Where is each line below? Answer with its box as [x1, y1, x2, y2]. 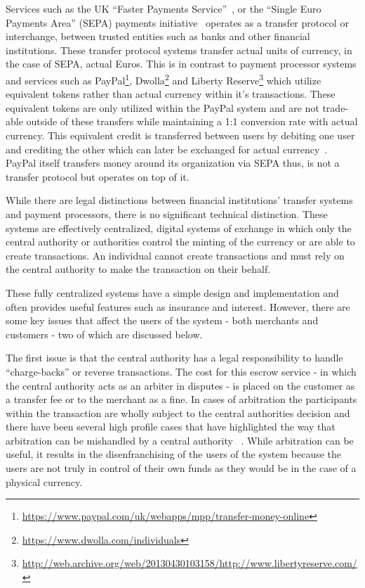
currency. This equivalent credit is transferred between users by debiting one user [6, 128, 355, 142]
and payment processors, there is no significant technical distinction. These [6, 206, 328, 221]
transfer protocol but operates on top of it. [6, 169, 190, 184]
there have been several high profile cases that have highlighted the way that [6, 419, 336, 434]
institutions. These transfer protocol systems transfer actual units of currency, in [6, 42, 352, 57]
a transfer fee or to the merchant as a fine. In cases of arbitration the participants [6, 392, 357, 407]
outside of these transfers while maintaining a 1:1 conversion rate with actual [26, 114, 358, 129]
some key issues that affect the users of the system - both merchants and [6, 313, 319, 328]
